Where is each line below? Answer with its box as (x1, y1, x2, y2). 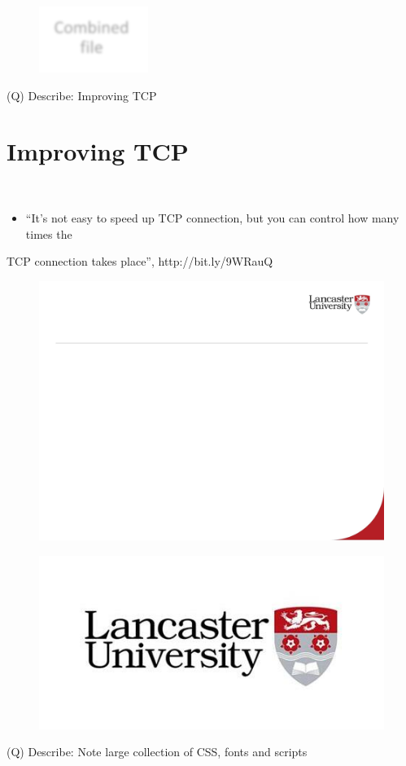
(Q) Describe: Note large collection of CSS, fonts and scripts (7, 743, 308, 760)
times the (25, 225, 72, 242)
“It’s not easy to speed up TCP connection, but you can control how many (25, 209, 399, 226)
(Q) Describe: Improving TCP (7, 86, 157, 103)
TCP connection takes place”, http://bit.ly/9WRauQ (7, 253, 273, 270)
